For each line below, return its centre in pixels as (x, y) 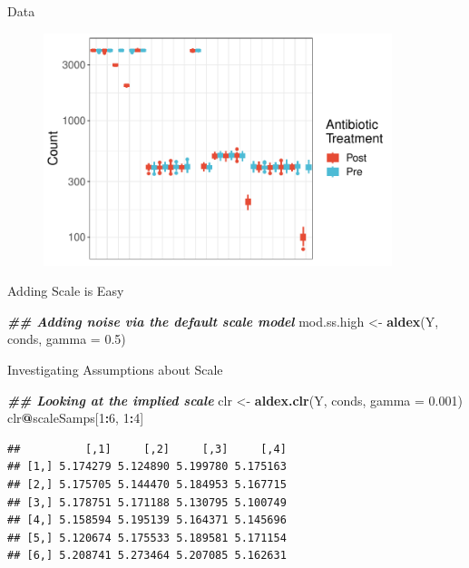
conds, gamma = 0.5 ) (67, 339)
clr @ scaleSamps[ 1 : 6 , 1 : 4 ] (76, 418)
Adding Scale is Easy (66, 291)
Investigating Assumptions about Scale (115, 369)
